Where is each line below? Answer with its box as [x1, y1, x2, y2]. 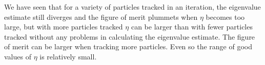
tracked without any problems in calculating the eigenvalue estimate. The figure [4, 31, 255, 42]
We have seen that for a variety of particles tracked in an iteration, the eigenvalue [4, 2, 261, 12]
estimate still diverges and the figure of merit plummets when [4, 11, 198, 22]
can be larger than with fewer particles [131, 21, 253, 32]
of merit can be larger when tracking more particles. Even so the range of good [4, 41, 252, 52]
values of [4, 51, 31, 61]
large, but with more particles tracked [4, 21, 123, 32]
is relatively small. [39, 51, 97, 61]
